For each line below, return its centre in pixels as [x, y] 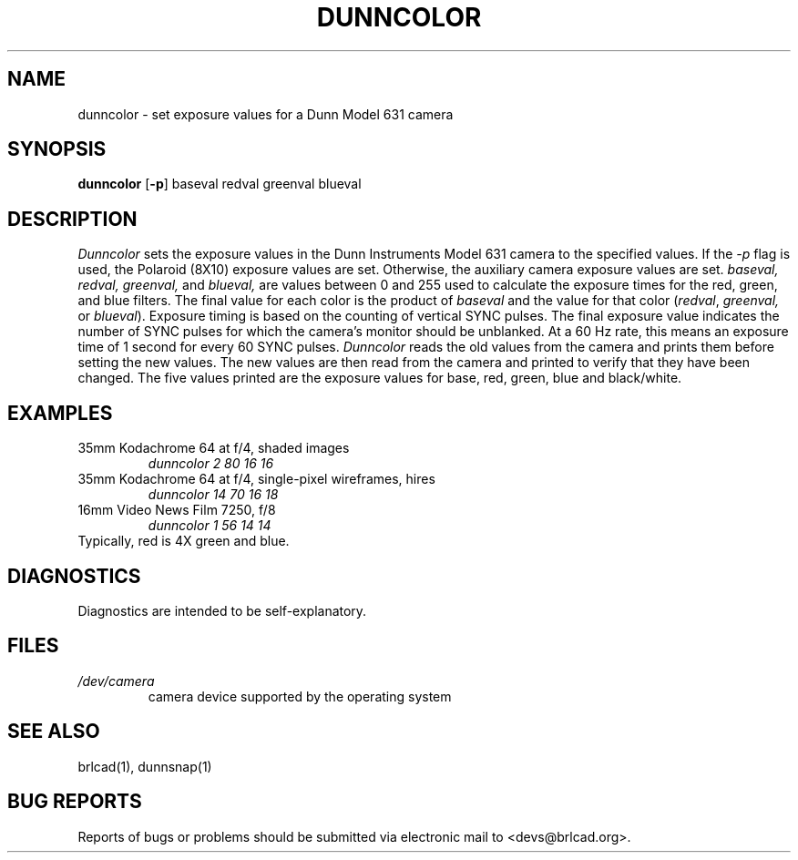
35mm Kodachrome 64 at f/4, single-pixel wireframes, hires [256, 479]
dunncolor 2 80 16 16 [211, 464]
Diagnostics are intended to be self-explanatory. [222, 610]
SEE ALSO [54, 732]
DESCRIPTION [72, 219]
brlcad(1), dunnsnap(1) [145, 766]
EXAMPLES [60, 413]
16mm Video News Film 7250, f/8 [177, 510]
